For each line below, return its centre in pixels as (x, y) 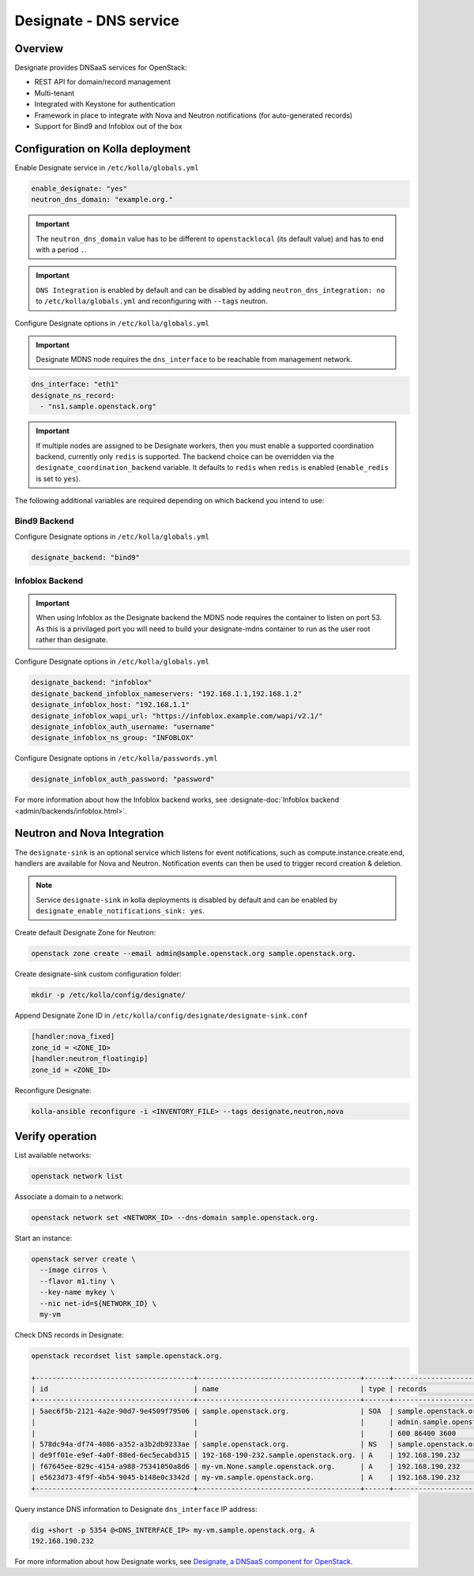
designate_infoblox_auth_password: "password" (123, 779)
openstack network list (77, 1176)
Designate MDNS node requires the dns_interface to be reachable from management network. (194, 359)
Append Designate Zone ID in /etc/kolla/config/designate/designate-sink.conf (161, 1016)
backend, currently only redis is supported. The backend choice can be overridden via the (185, 456)
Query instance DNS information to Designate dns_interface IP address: (136, 1509)
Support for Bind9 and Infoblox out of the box (108, 126)
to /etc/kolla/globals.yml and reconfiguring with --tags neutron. (152, 301)
